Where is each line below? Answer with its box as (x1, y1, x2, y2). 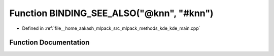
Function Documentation (9, 38, 90, 47)
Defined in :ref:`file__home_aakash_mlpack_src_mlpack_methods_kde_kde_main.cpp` (22, 25, 200, 31)
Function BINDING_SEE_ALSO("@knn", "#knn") (9, 8, 214, 19)
